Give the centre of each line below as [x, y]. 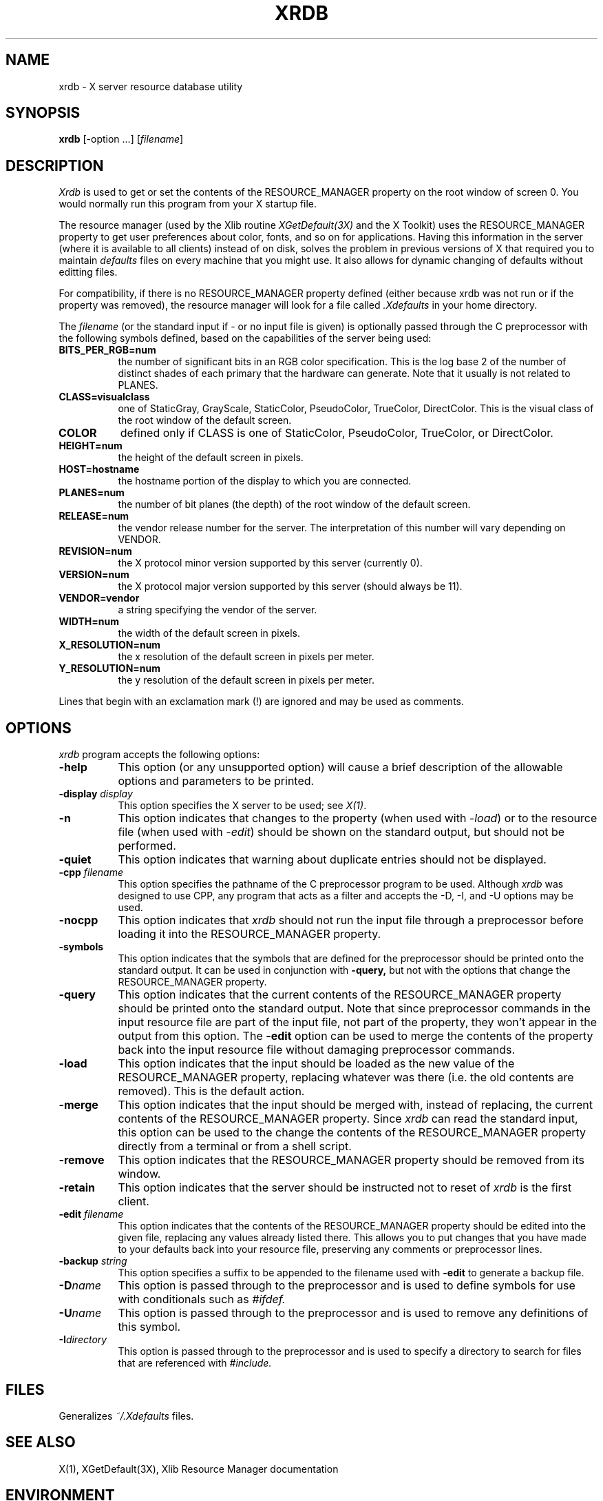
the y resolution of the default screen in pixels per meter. [246, 680]
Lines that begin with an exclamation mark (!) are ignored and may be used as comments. [262, 702]
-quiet [75, 860]
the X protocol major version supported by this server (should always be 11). [290, 586]
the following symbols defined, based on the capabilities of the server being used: [245, 338]
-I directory [83, 1340]
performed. [147, 846]
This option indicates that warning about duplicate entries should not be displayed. [332, 860]
